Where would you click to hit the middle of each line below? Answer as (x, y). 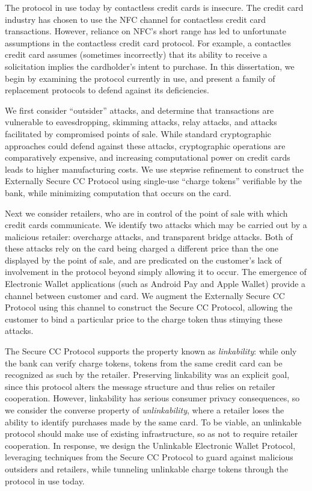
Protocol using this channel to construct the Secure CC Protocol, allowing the (149, 307)
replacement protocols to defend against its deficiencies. (107, 90)
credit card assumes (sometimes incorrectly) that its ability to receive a (136, 54)
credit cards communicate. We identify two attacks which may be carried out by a (156, 225)
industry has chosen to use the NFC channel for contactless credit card (135, 19)
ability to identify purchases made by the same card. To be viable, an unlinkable (153, 422)
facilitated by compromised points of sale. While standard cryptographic (138, 133)
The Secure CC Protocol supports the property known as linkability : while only (151, 351)
